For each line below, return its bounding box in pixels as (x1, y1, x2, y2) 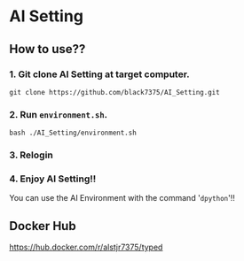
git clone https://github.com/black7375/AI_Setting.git (9, 88, 220, 96)
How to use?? (9, 42, 86, 57)
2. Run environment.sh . (9, 108, 108, 120)
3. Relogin (9, 149, 53, 161)
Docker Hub (9, 219, 77, 234)
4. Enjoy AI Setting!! (9, 173, 97, 185)
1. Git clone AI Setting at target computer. (9, 68, 191, 81)
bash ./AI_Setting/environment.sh (9, 128, 138, 138)
